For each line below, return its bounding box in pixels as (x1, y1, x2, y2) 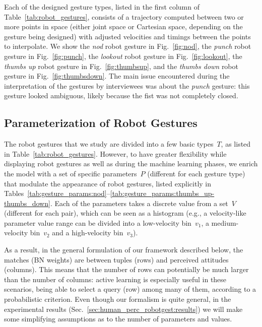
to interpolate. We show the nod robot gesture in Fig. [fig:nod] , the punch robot (4, 41, 251, 51)
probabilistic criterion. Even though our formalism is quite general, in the (4, 294, 231, 304)
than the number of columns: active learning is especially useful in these (4, 274, 227, 284)
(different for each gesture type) (147, 168, 245, 178)
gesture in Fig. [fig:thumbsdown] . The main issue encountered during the (4, 71, 230, 81)
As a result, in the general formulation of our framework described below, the (4, 244, 243, 255)
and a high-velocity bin (52, 227, 123, 238)
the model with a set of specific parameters (4, 168, 137, 178)
